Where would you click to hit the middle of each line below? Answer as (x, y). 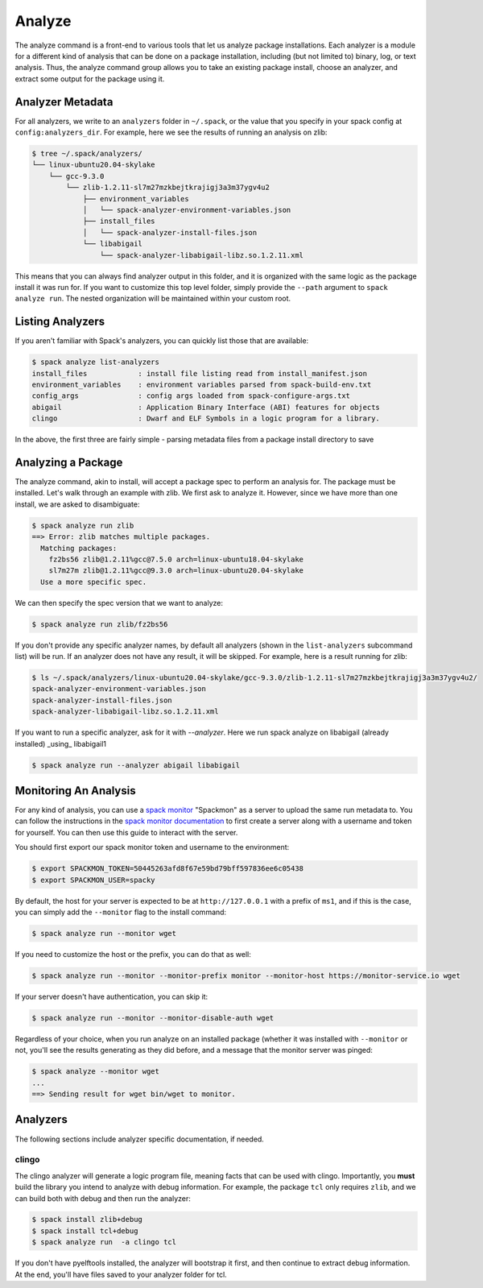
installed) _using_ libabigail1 (60, 743)
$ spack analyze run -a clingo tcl (104, 1242)
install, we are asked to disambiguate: (77, 504)
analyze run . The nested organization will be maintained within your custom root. (153, 299)
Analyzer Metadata (64, 102)
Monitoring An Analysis (75, 791)
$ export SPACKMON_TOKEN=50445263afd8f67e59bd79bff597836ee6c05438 (168, 869)
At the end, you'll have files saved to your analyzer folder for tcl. (121, 1274)
